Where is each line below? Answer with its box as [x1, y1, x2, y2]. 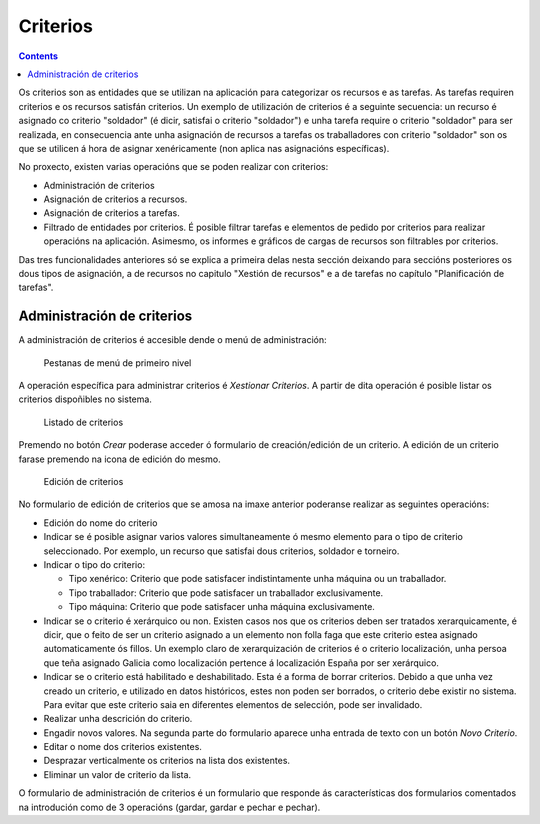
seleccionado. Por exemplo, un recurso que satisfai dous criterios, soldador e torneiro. [43, 545, 400, 557]
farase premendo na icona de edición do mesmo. [18, 453, 221, 465]
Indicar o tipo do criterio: [43, 559, 145, 570]
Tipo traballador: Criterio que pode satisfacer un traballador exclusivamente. [68, 586, 384, 599]
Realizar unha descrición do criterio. [43, 713, 193, 725]
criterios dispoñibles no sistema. [18, 393, 152, 405]
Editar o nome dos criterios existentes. [43, 741, 202, 753]
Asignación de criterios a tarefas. [43, 207, 180, 219]
